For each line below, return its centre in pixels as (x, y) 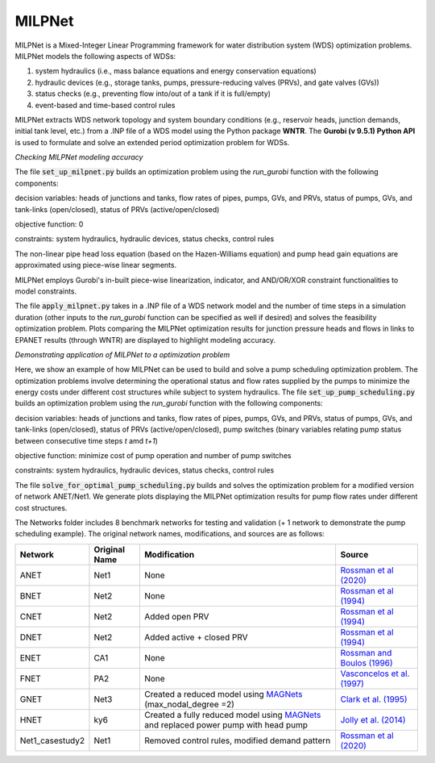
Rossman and (366, 653)
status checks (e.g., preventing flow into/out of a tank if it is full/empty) (153, 94)
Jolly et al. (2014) (373, 719)
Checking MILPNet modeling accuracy (79, 157)
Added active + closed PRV (196, 637)
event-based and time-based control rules (105, 105)
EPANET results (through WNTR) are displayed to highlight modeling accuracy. (145, 340)
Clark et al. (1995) (374, 699)
